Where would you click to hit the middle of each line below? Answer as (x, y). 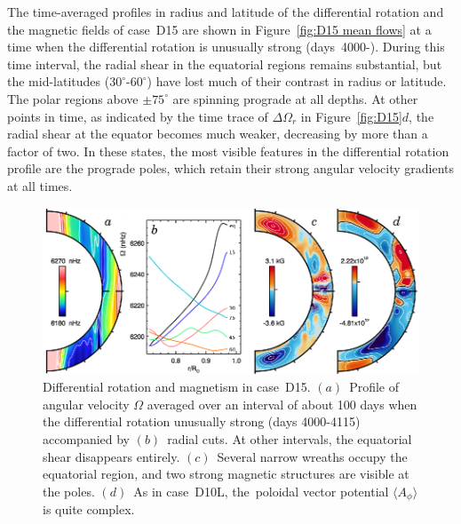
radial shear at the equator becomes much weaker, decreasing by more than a (218, 134)
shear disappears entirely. (111, 456)
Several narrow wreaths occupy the (312, 456)
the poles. (69, 491)
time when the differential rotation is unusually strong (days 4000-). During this (226, 47)
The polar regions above (73, 98)
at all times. (40, 185)
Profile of (374, 387)
